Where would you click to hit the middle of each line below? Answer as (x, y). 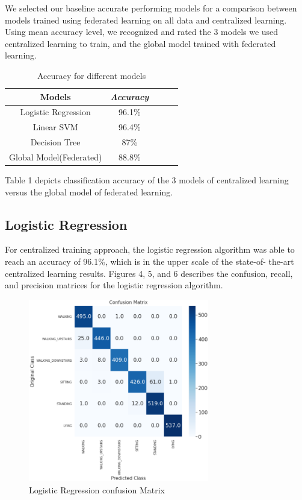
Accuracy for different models (91, 75)
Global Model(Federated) (56, 157)
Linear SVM (55, 127)
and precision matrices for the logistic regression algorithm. (114, 285)
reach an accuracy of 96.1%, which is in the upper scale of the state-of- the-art (149, 261)
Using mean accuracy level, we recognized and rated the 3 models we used (142, 32)
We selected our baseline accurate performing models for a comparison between (151, 8)
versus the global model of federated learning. (89, 191)
